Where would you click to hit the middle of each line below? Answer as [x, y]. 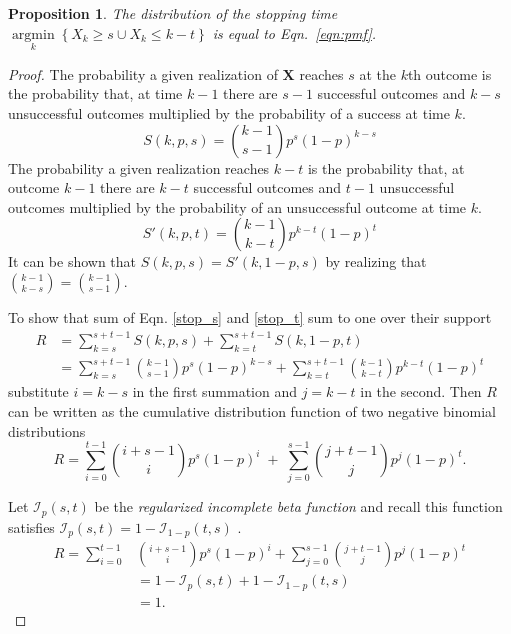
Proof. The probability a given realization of [143, 73]
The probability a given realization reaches [139, 167]
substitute [38, 391]
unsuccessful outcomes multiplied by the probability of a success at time [229, 113]
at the [377, 73]
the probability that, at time [95, 93]
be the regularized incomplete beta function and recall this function [298, 506]
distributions [47, 430]
